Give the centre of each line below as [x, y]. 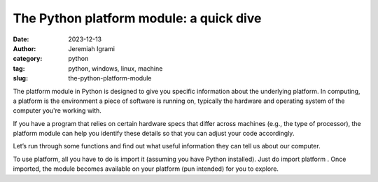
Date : [21, 39]
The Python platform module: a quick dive [137, 18]
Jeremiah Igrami [92, 48]
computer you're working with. [57, 111]
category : [28, 59]
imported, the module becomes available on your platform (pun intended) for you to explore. [146, 169]
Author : [24, 48]
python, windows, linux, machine [115, 68]
